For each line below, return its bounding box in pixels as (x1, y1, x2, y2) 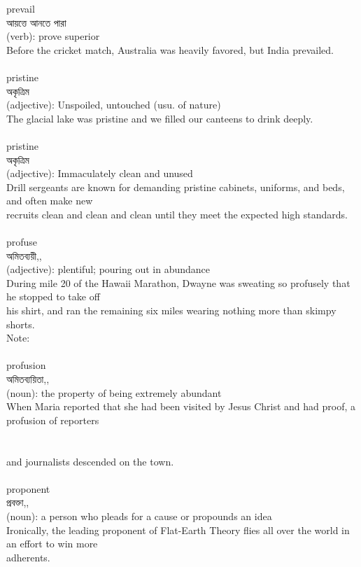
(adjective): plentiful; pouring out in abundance (6, 262, 211, 276)
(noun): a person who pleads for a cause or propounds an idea (6, 508, 272, 523)
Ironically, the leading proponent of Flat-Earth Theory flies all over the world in (6, 522, 350, 537)
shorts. (6, 316, 35, 331)
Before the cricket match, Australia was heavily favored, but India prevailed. (6, 42, 334, 57)
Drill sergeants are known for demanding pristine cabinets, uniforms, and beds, (6, 179, 345, 194)
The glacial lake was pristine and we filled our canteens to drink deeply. (6, 111, 313, 125)
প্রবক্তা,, (6, 495, 29, 510)
